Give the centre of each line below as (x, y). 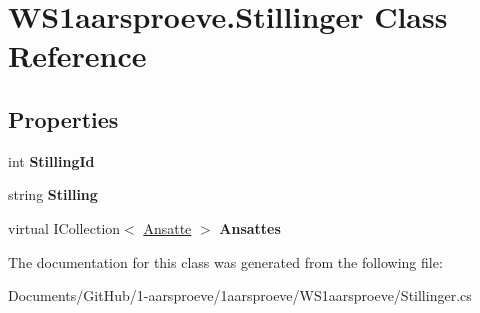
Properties (63, 118)
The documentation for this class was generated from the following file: (225, 261)
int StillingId (51, 160)
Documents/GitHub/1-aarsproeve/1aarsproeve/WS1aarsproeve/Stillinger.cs (240, 295)
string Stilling (53, 194)
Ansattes (250, 227)
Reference (77, 55)
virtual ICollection (64, 227)
